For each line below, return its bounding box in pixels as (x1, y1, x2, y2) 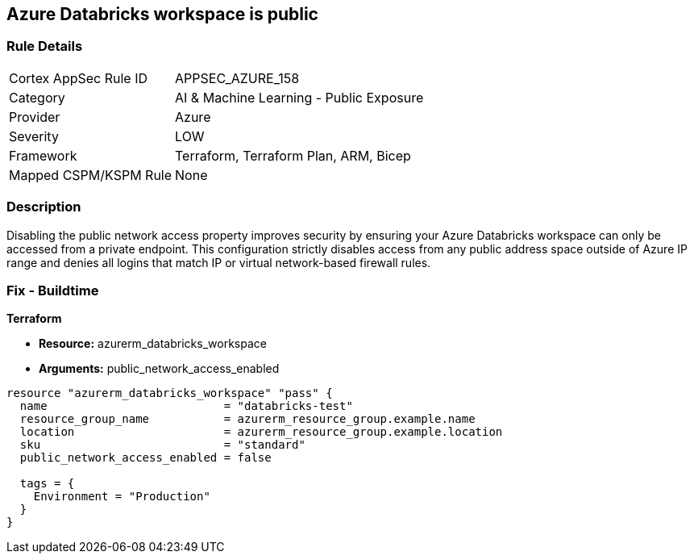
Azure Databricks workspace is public (6, 4, 318, 24)
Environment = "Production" (33, 490, 210, 504)
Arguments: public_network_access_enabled (39, 361, 280, 376)
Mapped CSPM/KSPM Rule (9, 166, 172, 183)
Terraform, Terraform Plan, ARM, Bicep (175, 147, 411, 164)
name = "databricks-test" (19, 399, 353, 413)
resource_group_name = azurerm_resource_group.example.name (19, 412, 476, 426)
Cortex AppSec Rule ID (9, 69, 148, 86)
